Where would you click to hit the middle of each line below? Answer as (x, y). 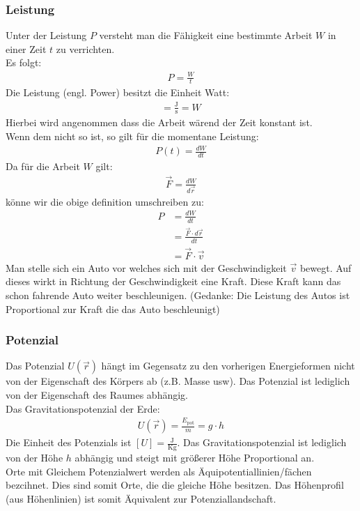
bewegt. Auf (326, 267)
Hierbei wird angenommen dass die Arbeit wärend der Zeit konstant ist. (159, 122)
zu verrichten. (85, 48)
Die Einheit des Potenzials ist (69, 442)
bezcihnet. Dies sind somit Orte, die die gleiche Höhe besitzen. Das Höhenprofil (175, 485)
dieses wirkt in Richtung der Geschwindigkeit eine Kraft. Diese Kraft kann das (173, 281)
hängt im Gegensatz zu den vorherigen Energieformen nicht (228, 366)
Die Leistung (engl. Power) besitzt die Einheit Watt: (118, 92)
